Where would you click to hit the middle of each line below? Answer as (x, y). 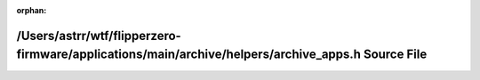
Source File (395, 55)
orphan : (32, 10)
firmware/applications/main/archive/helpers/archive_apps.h (189, 55)
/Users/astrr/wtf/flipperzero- (99, 36)
